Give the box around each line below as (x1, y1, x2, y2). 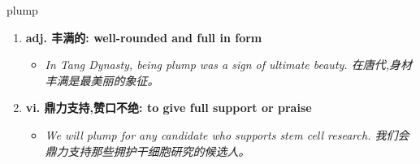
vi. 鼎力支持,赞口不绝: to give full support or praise (25, 99, 312, 116)
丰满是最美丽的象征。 (45, 71, 159, 88)
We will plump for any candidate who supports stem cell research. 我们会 (45, 126, 409, 143)
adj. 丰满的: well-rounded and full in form (25, 28, 262, 45)
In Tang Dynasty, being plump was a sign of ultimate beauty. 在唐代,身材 (45, 56, 412, 73)
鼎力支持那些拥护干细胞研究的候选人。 (45, 142, 250, 159)
